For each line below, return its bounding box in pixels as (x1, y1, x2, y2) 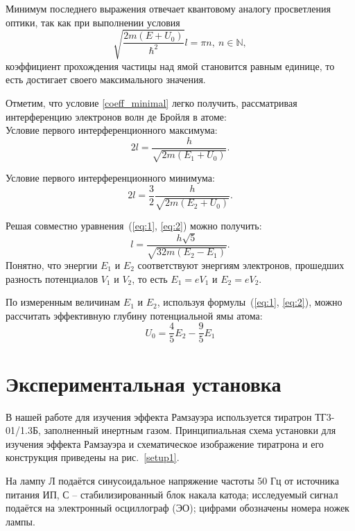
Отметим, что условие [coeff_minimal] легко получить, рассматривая (6, 95, 297, 110)
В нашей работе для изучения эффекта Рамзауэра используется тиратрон (6, 409, 312, 424)
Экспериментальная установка (6, 369, 282, 397)
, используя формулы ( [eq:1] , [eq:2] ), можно (157, 295, 343, 309)
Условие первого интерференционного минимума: (6, 171, 215, 185)
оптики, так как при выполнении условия (6, 15, 180, 29)
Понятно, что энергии (6, 258, 98, 272)
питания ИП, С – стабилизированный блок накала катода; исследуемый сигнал (6, 487, 338, 501)
